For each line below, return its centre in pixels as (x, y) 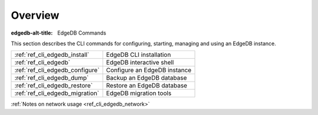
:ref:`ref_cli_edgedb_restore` (54, 86)
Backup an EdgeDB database (147, 78)
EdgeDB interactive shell (140, 63)
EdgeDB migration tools (139, 93)
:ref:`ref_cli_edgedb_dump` (52, 78)
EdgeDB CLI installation (139, 55)
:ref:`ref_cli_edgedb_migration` (57, 93)
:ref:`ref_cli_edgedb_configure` (57, 70)
